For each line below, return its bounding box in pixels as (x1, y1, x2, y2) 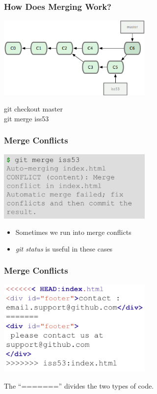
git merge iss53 (4, 113, 49, 123)
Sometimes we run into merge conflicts (15, 227, 131, 237)
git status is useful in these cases (15, 243, 113, 253)
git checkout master (4, 104, 63, 114)
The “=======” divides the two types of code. (4, 380, 154, 391)
